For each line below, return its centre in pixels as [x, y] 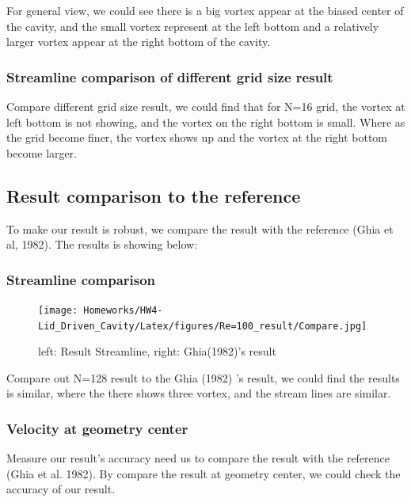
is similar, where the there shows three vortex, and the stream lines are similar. [199, 393]
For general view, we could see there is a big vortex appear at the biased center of [205, 10]
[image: [58, 310]
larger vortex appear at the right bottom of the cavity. [139, 42]
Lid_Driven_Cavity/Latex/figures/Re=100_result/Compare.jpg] [203, 326]
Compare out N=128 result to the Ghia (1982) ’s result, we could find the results [203, 377]
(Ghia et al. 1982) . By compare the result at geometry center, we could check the [204, 473]
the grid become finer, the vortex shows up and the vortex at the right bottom [197, 137]
